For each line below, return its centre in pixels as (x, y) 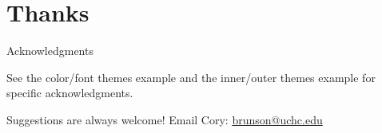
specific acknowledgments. (70, 93)
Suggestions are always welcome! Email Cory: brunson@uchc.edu (165, 119)
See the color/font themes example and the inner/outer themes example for (191, 77)
